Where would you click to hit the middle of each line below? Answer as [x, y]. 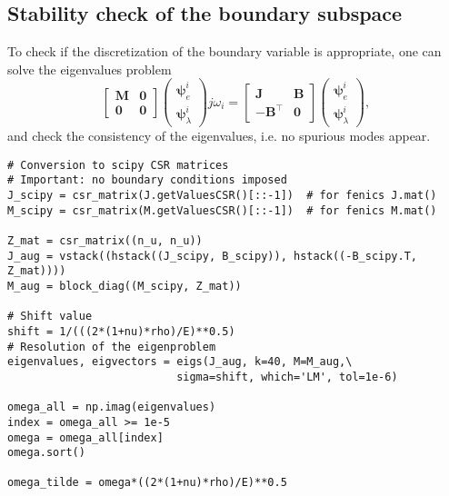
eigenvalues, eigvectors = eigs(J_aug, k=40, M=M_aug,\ [180, 362]
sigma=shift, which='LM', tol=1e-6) [287, 377]
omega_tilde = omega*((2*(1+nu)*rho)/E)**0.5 [147, 483]
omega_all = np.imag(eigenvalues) [112, 407]
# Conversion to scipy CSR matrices [118, 165]
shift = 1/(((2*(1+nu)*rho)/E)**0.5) [121, 331]
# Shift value [50, 317]
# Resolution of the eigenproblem [112, 347]
